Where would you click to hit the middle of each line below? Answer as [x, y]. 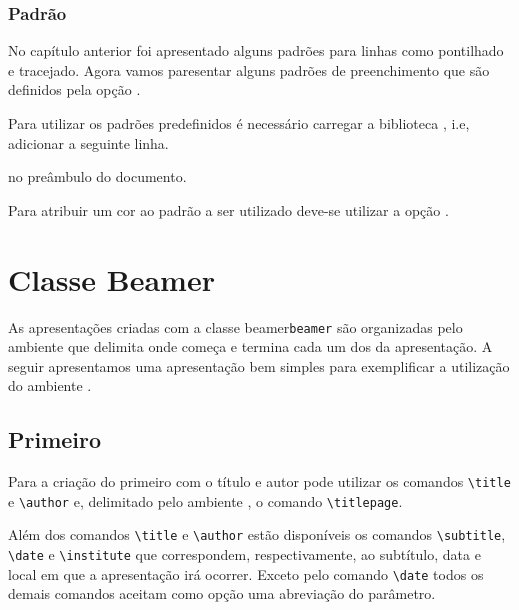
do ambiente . [50, 385]
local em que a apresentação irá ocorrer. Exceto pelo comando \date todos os [246, 573]
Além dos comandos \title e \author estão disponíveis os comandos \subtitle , [257, 534]
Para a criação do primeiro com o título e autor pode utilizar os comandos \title [259, 481]
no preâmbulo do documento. [97, 176]
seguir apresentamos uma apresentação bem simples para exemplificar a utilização [259, 365]
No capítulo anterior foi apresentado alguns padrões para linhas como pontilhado [256, 50]
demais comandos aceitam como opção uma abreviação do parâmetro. [222, 593]
